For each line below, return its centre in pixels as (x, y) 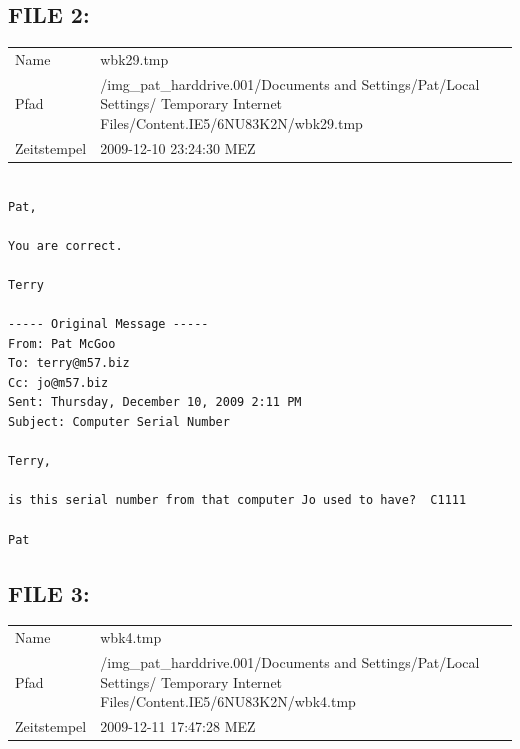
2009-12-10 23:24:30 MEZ (178, 147)
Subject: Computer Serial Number (119, 422)
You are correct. (65, 245)
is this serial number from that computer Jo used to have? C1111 (237, 500)
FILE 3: (49, 592)
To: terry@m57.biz (69, 363)
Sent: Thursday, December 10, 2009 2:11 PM (155, 402)
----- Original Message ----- (108, 324)
